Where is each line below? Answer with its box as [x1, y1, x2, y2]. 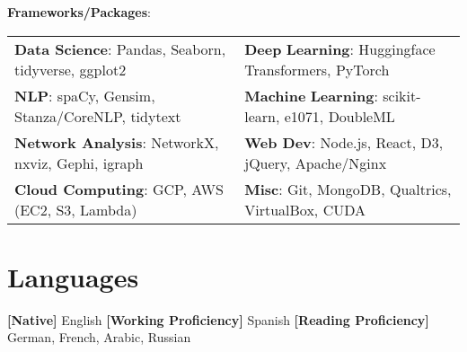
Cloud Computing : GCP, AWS [14, 178, 224, 199]
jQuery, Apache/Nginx [244, 152, 387, 173]
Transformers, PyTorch [244, 58, 390, 80]
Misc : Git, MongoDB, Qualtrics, [244, 178, 452, 199]
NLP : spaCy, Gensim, [14, 84, 155, 106]
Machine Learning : [244, 84, 378, 106]
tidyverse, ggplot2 [14, 58, 127, 80]
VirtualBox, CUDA [244, 198, 366, 220]
